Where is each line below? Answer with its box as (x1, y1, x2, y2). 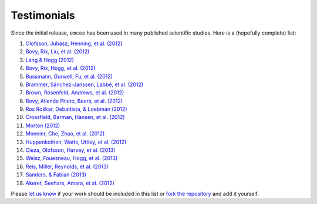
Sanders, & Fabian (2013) (25, 171, 87, 178)
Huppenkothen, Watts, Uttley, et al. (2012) (25, 138, 127, 145)
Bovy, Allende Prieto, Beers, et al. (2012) (25, 97, 123, 104)
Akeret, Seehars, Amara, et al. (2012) (25, 179, 114, 186)
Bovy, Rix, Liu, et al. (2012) (25, 48, 90, 55)
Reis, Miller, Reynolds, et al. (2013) (25, 163, 109, 170)
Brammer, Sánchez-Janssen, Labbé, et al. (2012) (25, 81, 144, 88)
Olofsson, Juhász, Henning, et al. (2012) (25, 40, 123, 47)
